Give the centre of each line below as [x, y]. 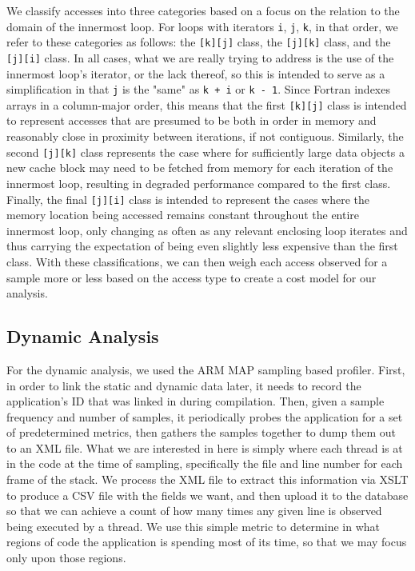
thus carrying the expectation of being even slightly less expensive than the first [202, 246]
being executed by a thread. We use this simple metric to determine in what [193, 526]
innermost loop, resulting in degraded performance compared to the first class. [199, 183]
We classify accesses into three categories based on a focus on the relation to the [203, 10]
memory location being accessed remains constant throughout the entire [183, 215]
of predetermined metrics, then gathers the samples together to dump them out [201, 432]
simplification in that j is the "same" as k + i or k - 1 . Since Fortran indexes [198, 89]
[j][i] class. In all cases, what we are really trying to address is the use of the [200, 57]
